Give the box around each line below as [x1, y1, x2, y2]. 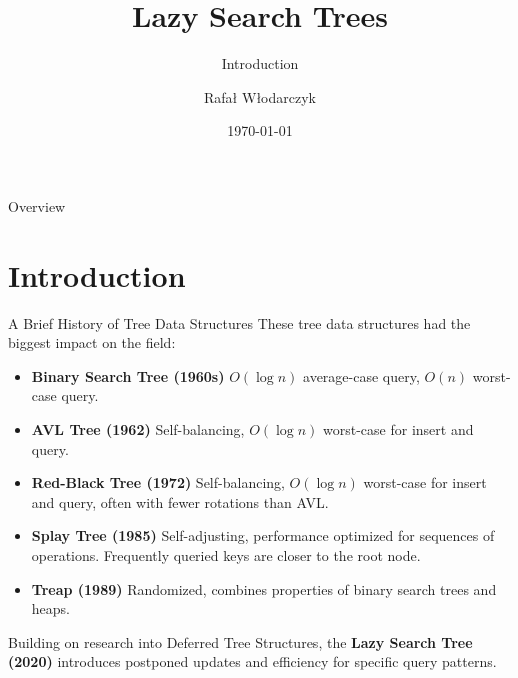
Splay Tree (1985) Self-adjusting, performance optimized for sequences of [31, 525, 495, 546]
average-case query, [303, 365, 420, 386]
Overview [8, 195, 66, 216]
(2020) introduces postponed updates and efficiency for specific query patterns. [8, 651, 497, 672]
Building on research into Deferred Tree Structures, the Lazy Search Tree [8, 631, 473, 652]
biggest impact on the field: [8, 332, 176, 353]
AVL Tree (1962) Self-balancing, [31, 419, 245, 439]
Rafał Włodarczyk [204, 86, 316, 107]
